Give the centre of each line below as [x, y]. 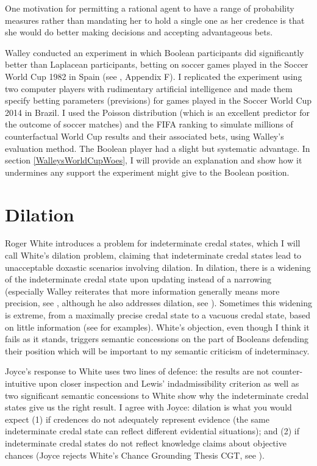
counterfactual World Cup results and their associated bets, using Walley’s [144, 136]
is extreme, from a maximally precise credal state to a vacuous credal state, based [158, 315]
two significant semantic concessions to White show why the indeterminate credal [157, 395]
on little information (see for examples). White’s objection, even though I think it [157, 327]
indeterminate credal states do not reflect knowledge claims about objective [146, 443]
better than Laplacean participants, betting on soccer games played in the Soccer [157, 64]
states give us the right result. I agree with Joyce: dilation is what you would [148, 407]
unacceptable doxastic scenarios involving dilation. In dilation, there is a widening [158, 267]
